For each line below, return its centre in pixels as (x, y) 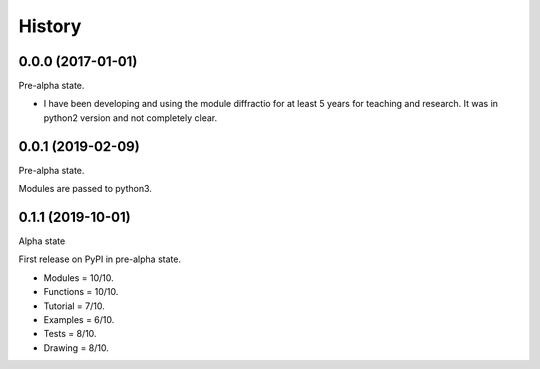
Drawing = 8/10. (76, 347)
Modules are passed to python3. (85, 189)
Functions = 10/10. (81, 292)
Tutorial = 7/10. (74, 306)
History (50, 26)
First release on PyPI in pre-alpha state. (100, 259)
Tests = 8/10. (70, 334)
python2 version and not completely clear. (130, 117)
